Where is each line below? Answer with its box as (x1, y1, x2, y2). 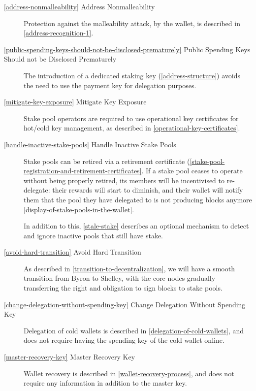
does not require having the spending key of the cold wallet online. (24, 335, 224, 345)
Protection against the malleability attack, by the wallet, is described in (24, 18, 240, 28)
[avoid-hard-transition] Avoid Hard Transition (4, 247, 141, 257)
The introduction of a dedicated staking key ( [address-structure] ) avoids (24, 70, 241, 80)
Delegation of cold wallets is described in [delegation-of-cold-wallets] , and (24, 325, 244, 335)
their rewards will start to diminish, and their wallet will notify (52, 185, 243, 195)
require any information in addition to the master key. (24, 378, 187, 388)
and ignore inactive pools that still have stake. (24, 230, 163, 240)
